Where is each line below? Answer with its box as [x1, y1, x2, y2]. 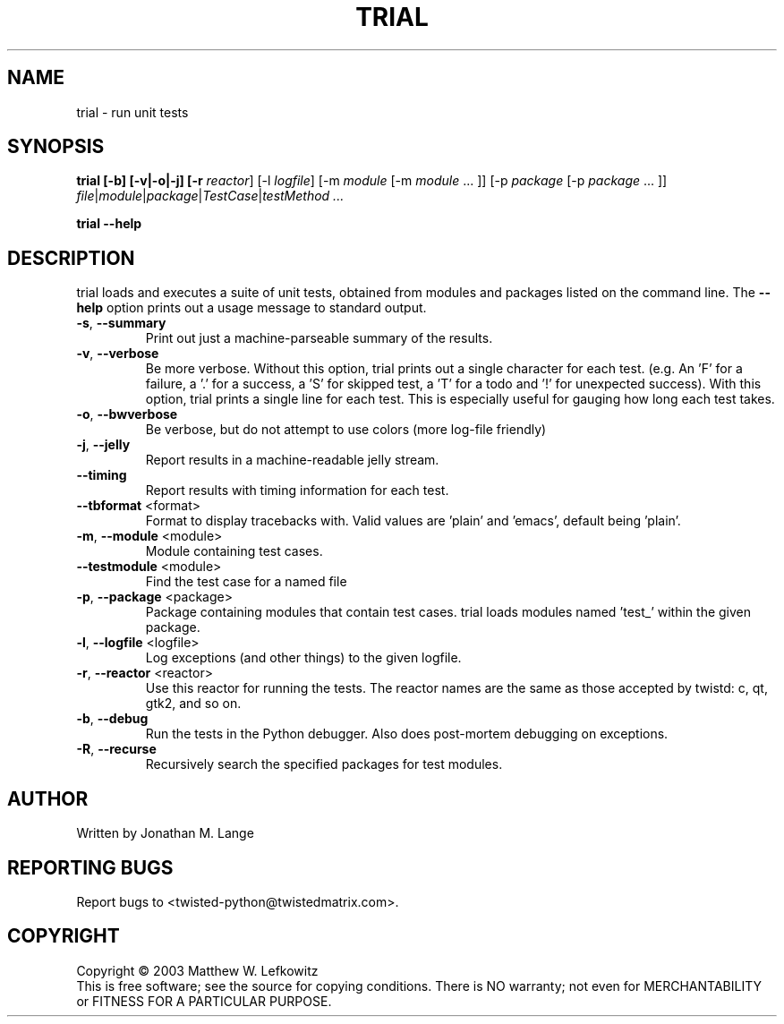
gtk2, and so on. [145, 695, 242, 712]
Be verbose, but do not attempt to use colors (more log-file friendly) [145, 422, 547, 438]
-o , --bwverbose [76, 406, 178, 422]
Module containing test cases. [145, 543, 323, 559]
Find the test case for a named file [145, 574, 347, 590]
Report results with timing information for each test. [145, 482, 449, 499]
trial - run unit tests [76, 104, 189, 120]
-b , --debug [76, 711, 149, 727]
